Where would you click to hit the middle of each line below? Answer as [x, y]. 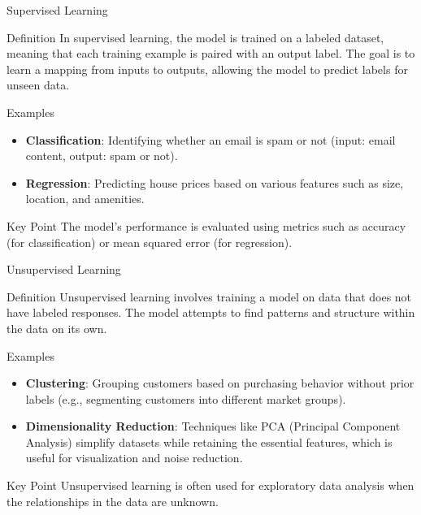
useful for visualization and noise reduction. [134, 458]
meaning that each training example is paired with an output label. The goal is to [211, 53]
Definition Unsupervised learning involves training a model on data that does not [209, 296]
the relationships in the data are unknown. [113, 501]
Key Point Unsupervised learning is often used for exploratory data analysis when [210, 485]
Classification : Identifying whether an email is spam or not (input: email [210, 139]
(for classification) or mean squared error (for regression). [150, 242]
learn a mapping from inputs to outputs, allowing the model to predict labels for [207, 69]
